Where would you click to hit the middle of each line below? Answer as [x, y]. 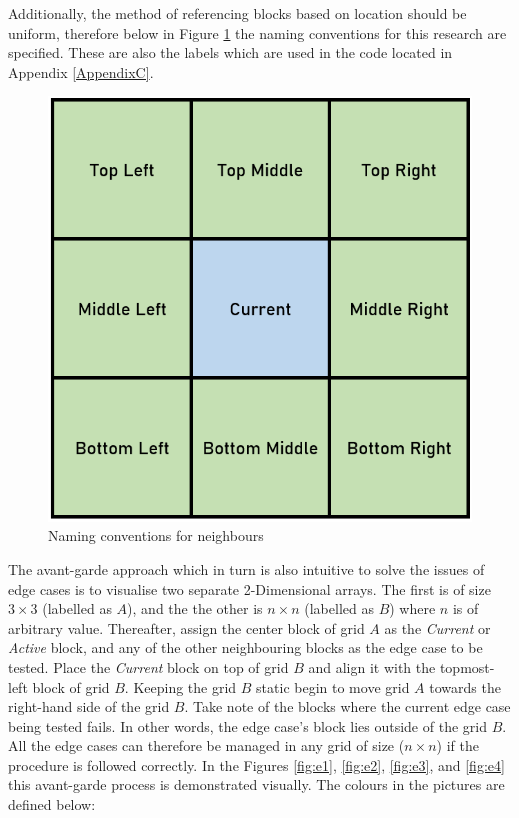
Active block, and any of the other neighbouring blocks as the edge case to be [245, 647]
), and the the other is [195, 608]
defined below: [52, 804]
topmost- [467, 666]
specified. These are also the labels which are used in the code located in [230, 52]
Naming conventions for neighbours [156, 535]
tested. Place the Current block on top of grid [148, 666]
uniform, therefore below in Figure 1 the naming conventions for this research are [257, 32]
